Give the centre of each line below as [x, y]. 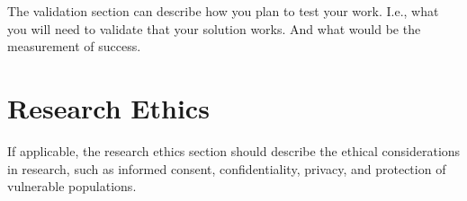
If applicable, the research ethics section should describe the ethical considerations [234, 150]
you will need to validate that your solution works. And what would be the [214, 28]
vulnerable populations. [72, 186]
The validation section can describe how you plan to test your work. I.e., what [223, 11]
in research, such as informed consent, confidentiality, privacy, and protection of [227, 168]
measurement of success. [74, 46]
